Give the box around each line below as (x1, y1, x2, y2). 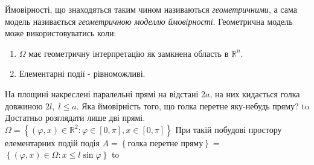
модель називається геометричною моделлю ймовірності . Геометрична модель (5, 15, 293, 27)
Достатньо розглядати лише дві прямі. (5, 111, 146, 124)
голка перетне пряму (127, 139, 203, 148)
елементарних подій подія (5, 136, 100, 149)
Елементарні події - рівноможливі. (19, 67, 146, 80)
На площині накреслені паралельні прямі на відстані (5, 87, 199, 100)
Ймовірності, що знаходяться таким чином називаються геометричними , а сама (5, 3, 297, 15)
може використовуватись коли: (5, 27, 117, 39)
